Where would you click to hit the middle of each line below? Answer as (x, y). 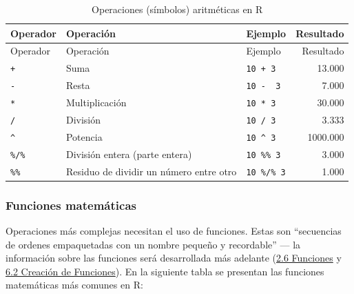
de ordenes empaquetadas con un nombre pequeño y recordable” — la (153, 244)
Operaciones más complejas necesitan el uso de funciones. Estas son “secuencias (174, 231)
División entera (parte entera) (129, 154)
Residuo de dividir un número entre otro (151, 171)
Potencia (84, 136)
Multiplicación (96, 102)
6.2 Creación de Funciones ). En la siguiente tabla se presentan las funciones (165, 271)
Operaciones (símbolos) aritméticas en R (177, 9)
